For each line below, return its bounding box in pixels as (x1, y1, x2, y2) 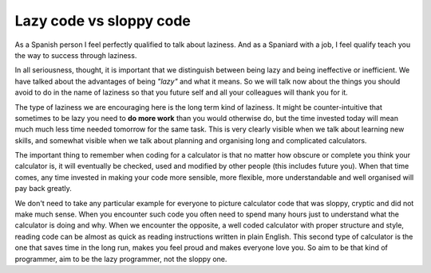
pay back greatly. (14, 184, 72, 193)
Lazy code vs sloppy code (14, 12, 192, 29)
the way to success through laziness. (14, 50, 137, 60)
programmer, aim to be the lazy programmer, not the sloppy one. (14, 254, 227, 263)
